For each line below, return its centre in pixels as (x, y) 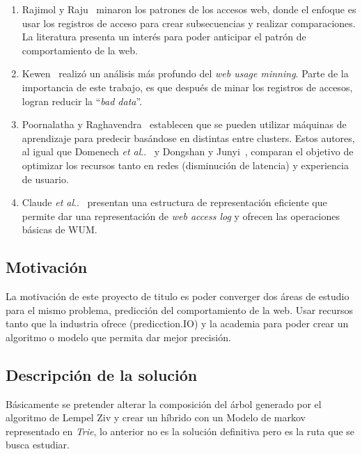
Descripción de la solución (102, 374)
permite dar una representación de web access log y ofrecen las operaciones (181, 216)
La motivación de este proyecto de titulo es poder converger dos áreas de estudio (178, 296)
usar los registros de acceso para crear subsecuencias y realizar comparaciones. (189, 23)
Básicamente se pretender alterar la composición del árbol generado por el (164, 404)
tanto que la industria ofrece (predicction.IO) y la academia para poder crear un (177, 323)
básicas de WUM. (60, 229)
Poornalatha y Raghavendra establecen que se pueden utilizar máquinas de (184, 124)
